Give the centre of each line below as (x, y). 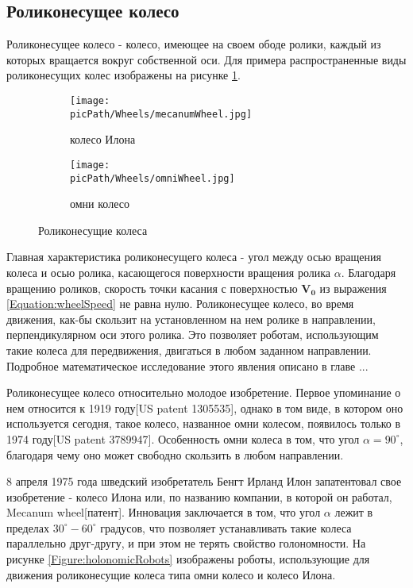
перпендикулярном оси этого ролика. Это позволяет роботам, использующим (193, 334)
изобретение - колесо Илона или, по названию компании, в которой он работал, (199, 496)
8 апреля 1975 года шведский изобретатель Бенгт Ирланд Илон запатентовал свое (204, 481)
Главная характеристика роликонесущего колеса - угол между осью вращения (194, 257)
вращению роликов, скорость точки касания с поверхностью (152, 288)
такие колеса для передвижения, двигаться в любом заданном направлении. (189, 350)
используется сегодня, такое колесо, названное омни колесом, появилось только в (204, 423)
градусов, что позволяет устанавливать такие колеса (226, 527)
